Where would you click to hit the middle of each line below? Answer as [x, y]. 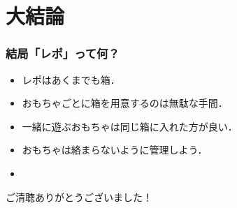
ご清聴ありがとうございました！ [79, 196]
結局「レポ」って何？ [63, 53]
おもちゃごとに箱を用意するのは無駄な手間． [125, 103]
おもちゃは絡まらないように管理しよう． [115, 150]
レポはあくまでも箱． [71, 79]
